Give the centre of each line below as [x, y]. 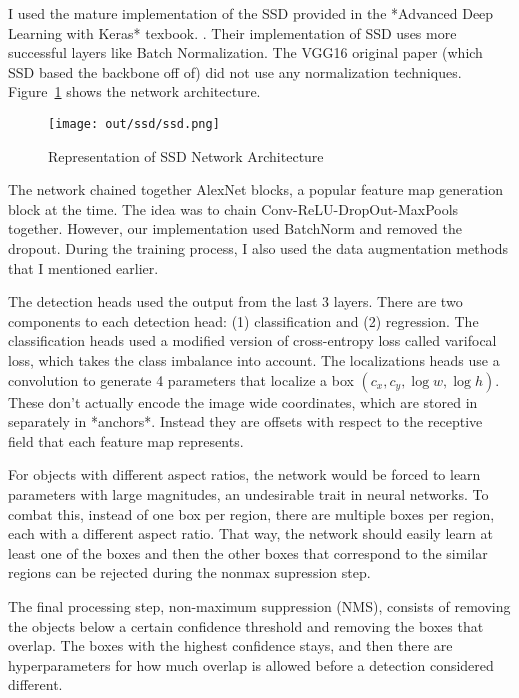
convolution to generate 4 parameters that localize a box [181, 379]
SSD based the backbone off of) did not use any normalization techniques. [235, 71]
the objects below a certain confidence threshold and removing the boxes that [246, 625]
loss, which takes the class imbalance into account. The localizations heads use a [254, 359]
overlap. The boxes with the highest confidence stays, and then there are [230, 645]
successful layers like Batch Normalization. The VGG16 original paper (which [245, 52]
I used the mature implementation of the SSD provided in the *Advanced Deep [251, 13]
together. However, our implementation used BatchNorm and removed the [235, 228]
